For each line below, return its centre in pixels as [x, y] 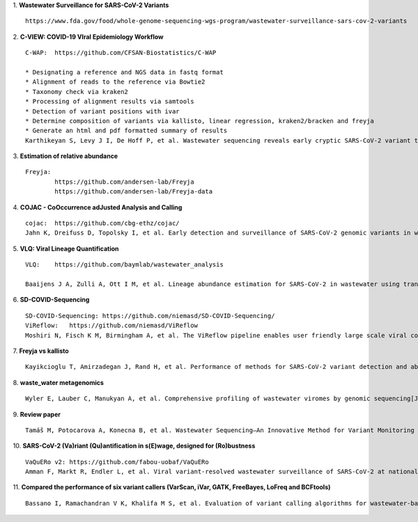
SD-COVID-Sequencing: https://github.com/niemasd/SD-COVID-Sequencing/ [150, 316]
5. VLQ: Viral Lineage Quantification [66, 248]
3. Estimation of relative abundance [65, 156]
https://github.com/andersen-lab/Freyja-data [133, 192]
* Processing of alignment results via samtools [110, 102]
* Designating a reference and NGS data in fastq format [125, 72]
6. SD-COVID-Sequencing [51, 300]
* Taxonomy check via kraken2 [77, 92]
